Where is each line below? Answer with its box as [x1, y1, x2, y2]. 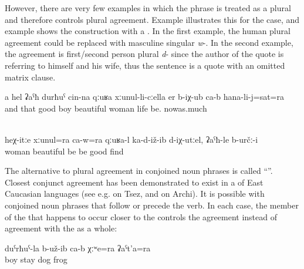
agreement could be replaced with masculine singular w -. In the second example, [5, 36, 293, 48]
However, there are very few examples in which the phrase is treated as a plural [5, 2, 291, 14]
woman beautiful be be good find [5, 144, 124, 157]
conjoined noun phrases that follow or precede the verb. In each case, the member [5, 199, 299, 211]
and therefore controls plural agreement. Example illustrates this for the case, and [5, 13, 300, 25]
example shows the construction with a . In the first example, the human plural [5, 25, 291, 37]
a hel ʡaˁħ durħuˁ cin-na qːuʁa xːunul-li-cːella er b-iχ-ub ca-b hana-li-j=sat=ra [5, 90, 284, 103]
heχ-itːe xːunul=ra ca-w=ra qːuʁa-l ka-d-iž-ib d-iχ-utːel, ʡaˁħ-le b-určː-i [5, 133, 258, 145]
